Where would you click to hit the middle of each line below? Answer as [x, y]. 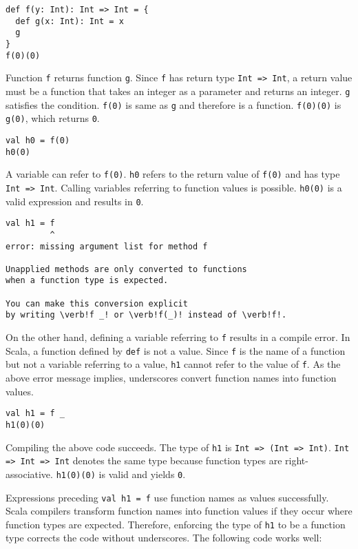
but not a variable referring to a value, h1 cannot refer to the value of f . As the [173, 364]
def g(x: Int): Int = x [70, 21]
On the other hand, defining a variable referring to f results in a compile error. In [178, 337]
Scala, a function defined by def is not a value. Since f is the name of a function [176, 350]
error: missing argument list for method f [107, 246]
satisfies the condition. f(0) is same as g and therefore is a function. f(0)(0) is [173, 104]
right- [297, 460]
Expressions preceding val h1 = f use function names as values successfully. [167, 497]
